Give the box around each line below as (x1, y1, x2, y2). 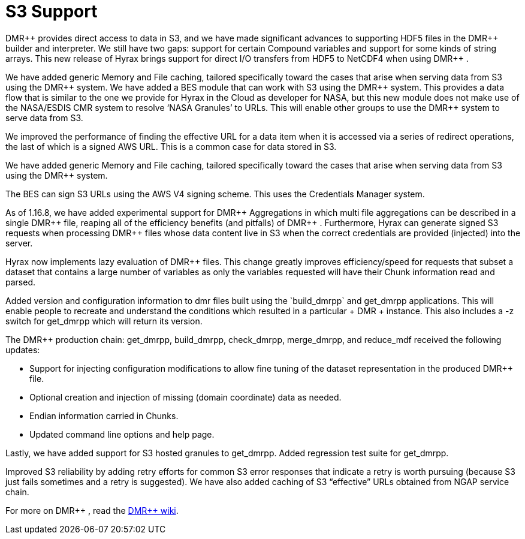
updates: (5, 344, 40, 355)
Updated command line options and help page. (29, 429, 215, 439)
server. (5, 237, 33, 248)
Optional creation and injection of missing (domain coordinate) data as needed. (29, 392, 342, 402)
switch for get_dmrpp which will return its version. (5, 315, 203, 326)
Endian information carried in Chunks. (29, 410, 179, 421)
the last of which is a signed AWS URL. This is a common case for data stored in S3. (5, 141, 337, 152)
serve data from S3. (5, 112, 83, 123)
